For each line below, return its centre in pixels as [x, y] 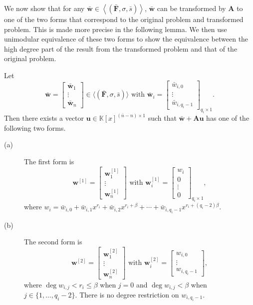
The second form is [53, 242]
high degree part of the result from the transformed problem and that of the [121, 48]
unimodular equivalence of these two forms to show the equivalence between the [126, 39]
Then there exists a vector [44, 118]
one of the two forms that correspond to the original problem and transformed [124, 19]
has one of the [228, 118]
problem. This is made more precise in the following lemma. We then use [116, 29]
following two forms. [35, 127]
